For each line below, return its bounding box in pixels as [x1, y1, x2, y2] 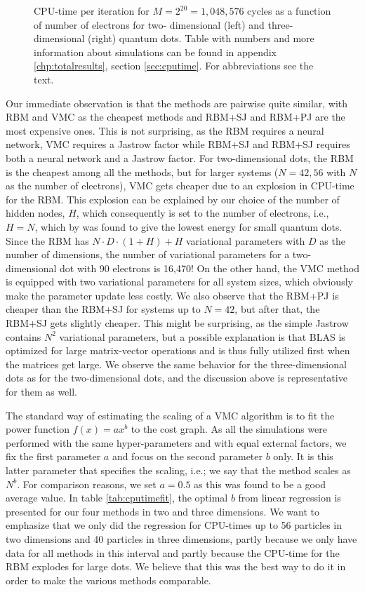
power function [6, 422, 70, 436]
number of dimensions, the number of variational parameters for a [6, 247, 290, 262]
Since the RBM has [6, 233, 89, 248]
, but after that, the [234, 302, 320, 316]
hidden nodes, [6, 206, 65, 220]
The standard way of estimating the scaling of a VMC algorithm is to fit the [6, 408, 335, 422]
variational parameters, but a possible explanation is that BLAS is [59, 329, 345, 344]
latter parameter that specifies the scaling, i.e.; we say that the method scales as [6, 463, 351, 477]
